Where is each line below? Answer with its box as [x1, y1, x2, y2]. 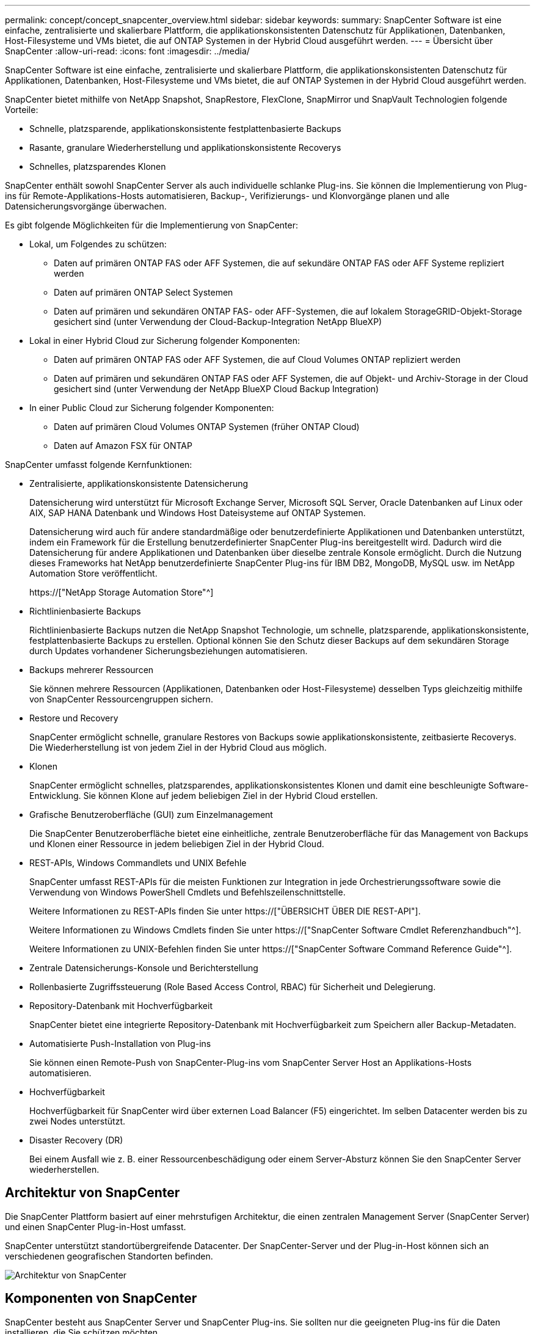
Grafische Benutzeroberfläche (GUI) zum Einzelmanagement [29, 809, 273, 820]
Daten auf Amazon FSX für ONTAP [54, 440, 192, 451]
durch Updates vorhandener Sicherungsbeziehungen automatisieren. [29, 646, 308, 656]
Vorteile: [5, 104, 38, 115]
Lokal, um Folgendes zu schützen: [29, 239, 167, 249]
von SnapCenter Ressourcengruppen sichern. [29, 694, 213, 704]
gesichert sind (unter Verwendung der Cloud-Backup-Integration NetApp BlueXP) [54, 316, 382, 327]
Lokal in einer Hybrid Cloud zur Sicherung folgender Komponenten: [29, 335, 300, 346]
